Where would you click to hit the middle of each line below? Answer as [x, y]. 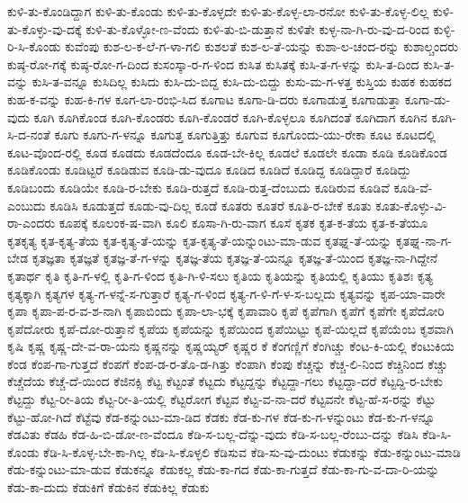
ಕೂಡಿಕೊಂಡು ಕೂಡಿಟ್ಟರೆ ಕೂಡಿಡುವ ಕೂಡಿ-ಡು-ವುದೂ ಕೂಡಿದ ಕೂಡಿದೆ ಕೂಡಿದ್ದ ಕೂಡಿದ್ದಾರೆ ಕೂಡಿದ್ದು [209, 170]
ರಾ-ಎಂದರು [31, 223]
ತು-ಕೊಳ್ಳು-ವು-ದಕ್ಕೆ [45, 28]
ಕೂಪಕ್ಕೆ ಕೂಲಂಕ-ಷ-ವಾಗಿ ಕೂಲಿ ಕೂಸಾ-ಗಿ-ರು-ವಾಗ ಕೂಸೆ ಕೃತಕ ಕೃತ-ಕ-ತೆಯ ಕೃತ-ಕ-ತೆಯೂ [243, 223]
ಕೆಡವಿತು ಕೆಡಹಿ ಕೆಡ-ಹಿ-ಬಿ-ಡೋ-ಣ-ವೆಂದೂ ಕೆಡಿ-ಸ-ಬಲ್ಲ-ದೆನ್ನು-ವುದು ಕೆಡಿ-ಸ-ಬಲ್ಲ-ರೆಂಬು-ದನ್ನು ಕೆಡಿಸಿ [213, 434]
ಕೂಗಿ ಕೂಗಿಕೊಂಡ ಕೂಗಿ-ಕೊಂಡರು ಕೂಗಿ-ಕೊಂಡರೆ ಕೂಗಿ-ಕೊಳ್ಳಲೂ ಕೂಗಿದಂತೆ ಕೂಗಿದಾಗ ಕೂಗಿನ [230, 117]
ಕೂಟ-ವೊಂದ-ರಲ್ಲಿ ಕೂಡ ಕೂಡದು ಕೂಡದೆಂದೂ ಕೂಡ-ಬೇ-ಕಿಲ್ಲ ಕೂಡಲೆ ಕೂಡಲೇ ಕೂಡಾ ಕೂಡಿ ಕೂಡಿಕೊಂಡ [227, 152]
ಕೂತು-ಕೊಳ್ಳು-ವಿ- [411, 205]
